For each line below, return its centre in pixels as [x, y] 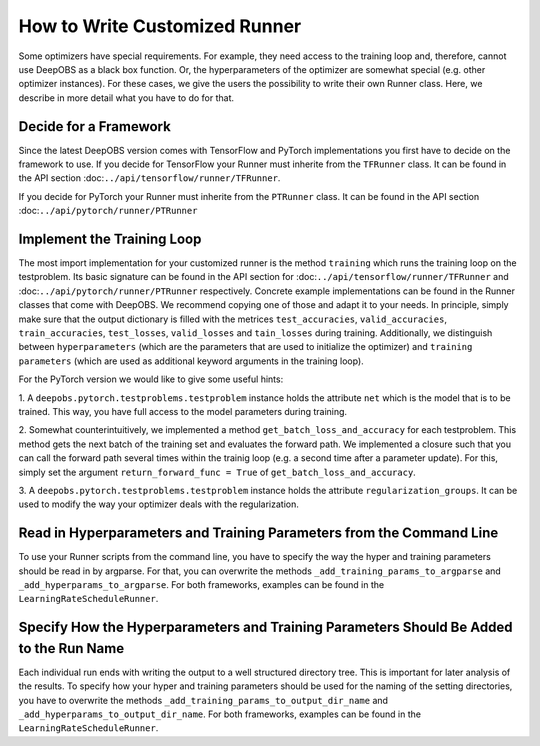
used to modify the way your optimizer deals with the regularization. [158, 504]
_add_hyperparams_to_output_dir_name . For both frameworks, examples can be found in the [220, 714]
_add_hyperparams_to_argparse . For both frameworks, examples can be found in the [201, 585]
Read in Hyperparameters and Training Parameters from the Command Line [258, 533]
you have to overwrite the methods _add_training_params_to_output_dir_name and [203, 700]
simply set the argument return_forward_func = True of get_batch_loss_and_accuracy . [217, 472]
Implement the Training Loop [110, 239]
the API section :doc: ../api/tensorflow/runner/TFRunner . [149, 178]
